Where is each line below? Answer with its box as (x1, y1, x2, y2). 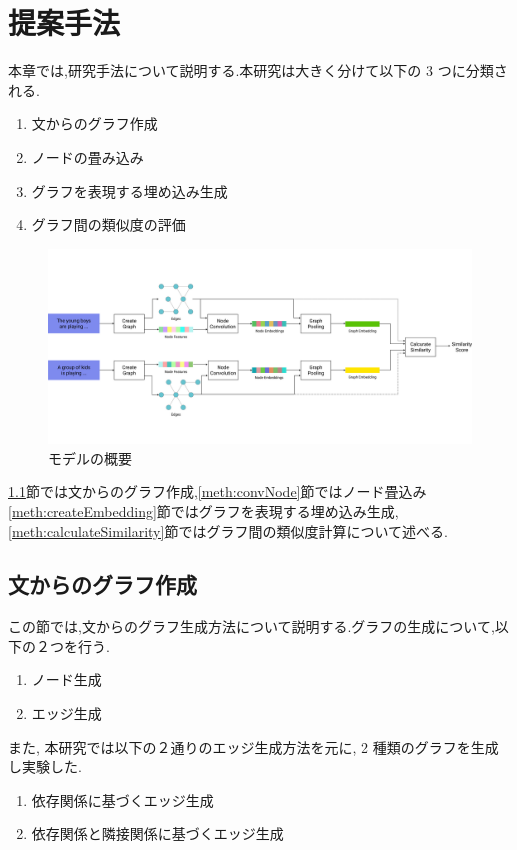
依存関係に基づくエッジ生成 (31, 789, 214, 810)
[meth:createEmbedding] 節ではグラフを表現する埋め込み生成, (8, 500, 399, 521)
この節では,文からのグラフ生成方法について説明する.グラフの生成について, (8, 616, 495, 637)
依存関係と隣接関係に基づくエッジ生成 (31, 823, 284, 844)
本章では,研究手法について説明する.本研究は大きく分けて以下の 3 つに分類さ (8, 60, 508, 81)
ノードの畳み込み (31, 146, 144, 167)
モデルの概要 (48, 447, 132, 468)
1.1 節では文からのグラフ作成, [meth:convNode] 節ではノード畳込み (8, 481, 427, 502)
